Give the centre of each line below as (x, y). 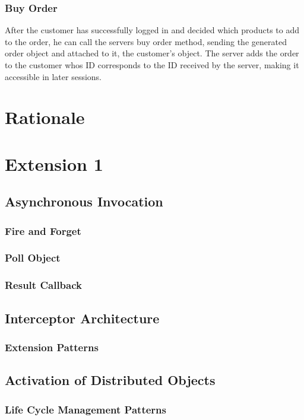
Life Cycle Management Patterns (85, 409)
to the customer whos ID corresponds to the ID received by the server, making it (152, 65)
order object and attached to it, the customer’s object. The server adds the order (152, 53)
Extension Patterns (52, 347)
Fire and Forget (43, 230)
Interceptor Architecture (82, 318)
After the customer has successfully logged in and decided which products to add (152, 30)
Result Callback (43, 285)
